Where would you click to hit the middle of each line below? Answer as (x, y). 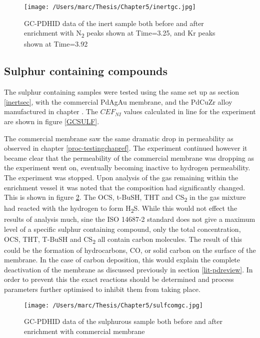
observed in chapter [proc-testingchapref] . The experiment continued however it (126, 148)
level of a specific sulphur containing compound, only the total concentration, (122, 229)
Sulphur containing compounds (86, 71)
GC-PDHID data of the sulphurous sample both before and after (123, 321)
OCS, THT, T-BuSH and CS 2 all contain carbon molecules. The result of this (123, 239)
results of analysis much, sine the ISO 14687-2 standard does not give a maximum (130, 219)
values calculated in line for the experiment (190, 111)
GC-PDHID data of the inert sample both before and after (114, 23)
